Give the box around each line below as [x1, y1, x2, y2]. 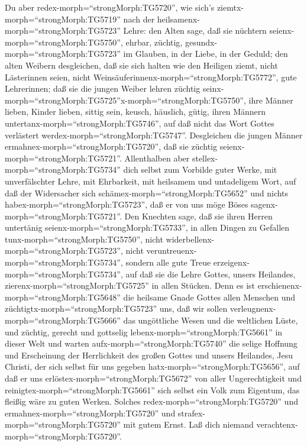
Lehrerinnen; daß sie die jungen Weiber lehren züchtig [5, 82, 201, 95]
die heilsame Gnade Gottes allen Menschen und [123, 290, 296, 303]
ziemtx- [216, 1, 244, 13]
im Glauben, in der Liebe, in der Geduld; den [123, 47, 288, 60]
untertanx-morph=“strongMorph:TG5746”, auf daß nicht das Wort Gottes [5, 117, 274, 129]
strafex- [177, 406, 205, 419]
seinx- [202, 82, 224, 95]
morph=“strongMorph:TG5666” [5, 314, 121, 327]
